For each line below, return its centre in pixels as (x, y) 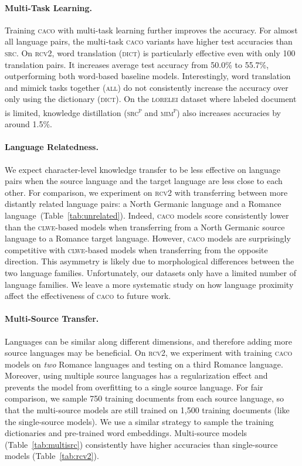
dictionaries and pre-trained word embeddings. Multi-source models (126, 433)
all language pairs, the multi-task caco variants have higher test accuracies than (149, 41)
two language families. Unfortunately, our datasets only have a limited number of (150, 272)
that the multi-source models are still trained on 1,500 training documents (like (147, 410)
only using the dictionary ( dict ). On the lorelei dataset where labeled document (151, 99)
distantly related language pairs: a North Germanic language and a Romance (143, 204)
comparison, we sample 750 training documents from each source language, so (145, 398)
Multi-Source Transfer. (52, 319)
